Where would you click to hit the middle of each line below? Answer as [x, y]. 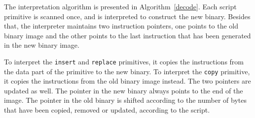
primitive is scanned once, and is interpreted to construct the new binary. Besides [127, 16]
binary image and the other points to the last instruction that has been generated [127, 35]
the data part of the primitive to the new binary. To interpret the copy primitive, [127, 71]
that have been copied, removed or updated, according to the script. [107, 110]
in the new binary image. [42, 45]
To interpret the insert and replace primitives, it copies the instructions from [124, 61]
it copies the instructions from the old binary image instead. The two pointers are [127, 81]
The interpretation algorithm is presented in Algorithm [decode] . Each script [120, 6]
